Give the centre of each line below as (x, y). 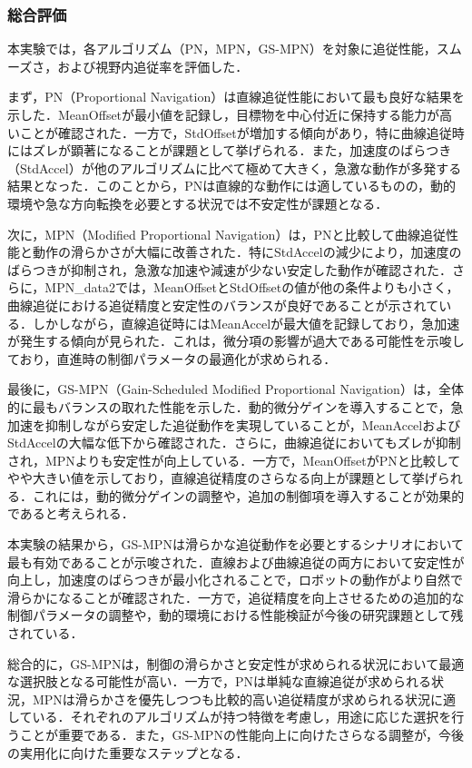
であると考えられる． (71, 513)
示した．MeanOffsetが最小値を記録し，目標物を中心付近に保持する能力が (224, 114)
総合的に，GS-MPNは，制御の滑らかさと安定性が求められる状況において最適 (236, 663)
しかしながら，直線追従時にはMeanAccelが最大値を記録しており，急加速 (246, 323)
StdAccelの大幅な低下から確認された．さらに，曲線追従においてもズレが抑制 (234, 443)
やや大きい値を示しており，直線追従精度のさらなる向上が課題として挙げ (222, 478)
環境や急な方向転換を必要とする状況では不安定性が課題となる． (198, 203)
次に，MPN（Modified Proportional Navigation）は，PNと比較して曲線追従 (227, 234)
